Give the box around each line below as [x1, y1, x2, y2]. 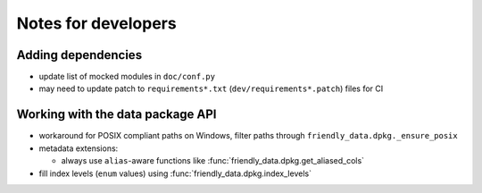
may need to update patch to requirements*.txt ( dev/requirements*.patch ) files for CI [38, 83, 384, 94]
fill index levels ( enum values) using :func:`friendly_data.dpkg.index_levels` [38, 168, 312, 179]
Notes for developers [16, 13, 178, 33]
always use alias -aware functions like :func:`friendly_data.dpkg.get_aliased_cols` [61, 155, 365, 166]
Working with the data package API [16, 107, 218, 122]
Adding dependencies [16, 47, 143, 63]
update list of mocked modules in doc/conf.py [38, 71, 216, 82]
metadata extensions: [38, 143, 119, 154]
